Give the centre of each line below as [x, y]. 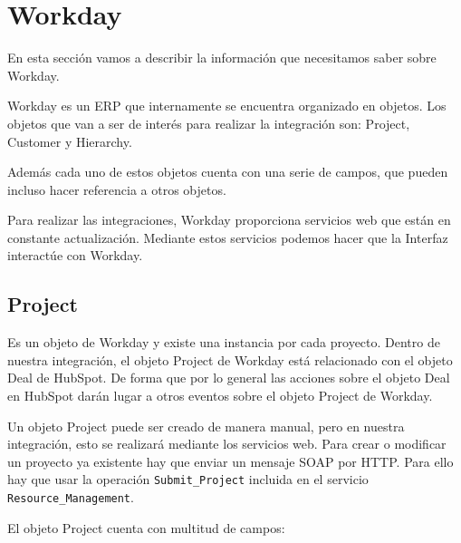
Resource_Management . [71, 497]
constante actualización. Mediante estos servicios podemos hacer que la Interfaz [228, 237]
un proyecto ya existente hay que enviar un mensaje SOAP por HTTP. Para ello [230, 461]
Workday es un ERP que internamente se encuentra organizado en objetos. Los [227, 106]
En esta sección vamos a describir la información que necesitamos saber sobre [222, 58]
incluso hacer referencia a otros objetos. [117, 189]
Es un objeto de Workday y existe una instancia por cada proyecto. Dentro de [224, 342]
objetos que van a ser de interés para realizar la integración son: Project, [209, 123]
